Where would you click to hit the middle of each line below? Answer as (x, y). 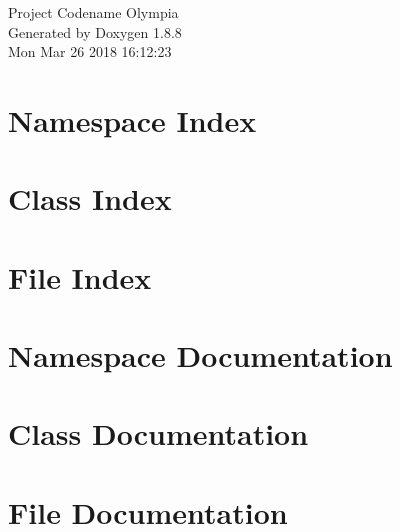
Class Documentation (158, 433)
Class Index (90, 198)
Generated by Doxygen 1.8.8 (95, 31)
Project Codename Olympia (93, 12)
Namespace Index (132, 119)
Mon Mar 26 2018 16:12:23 (90, 51)
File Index (80, 276)
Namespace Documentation (200, 355)
